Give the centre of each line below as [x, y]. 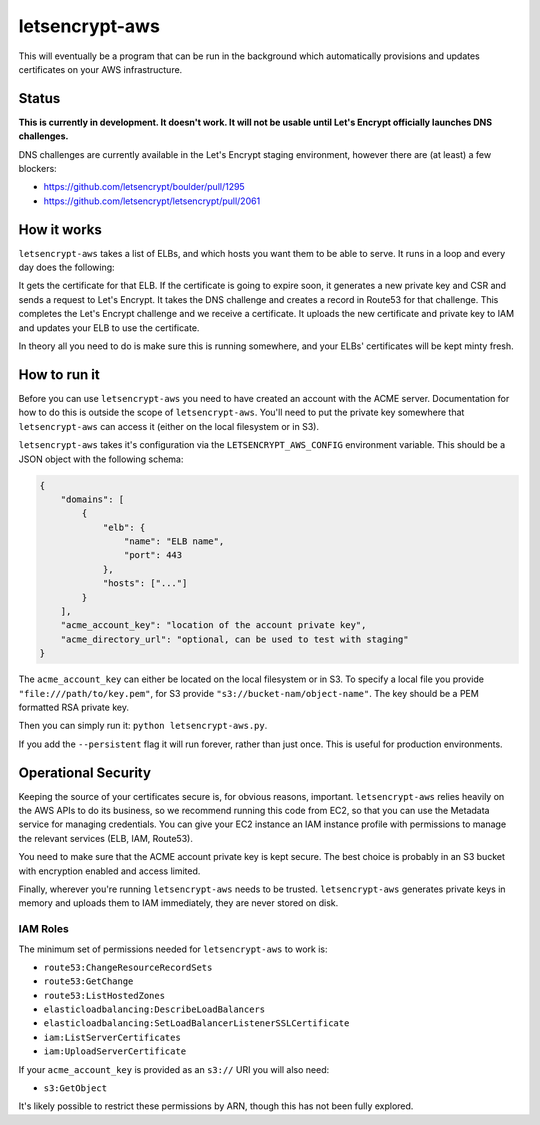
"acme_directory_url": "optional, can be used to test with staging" [234, 639]
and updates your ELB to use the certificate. [109, 327]
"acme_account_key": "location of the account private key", [213, 625]
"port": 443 [153, 555]
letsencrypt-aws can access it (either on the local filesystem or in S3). [169, 426]
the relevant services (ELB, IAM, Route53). [106, 838]
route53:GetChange [88, 981]
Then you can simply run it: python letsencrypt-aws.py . [143, 726]
